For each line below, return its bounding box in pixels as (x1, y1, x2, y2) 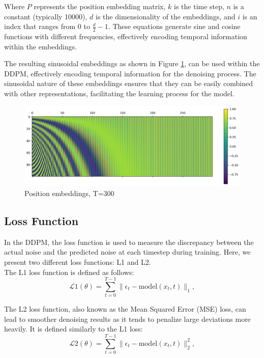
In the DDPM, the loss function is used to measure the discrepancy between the (4, 236, 254, 247)
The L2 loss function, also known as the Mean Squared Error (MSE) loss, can (4, 304, 246, 314)
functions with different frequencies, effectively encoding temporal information (4, 31, 247, 42)
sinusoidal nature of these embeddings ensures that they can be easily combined (4, 78, 253, 89)
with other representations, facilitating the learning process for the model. (4, 88, 234, 98)
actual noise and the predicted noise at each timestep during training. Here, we (4, 246, 251, 257)
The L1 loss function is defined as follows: (4, 266, 134, 277)
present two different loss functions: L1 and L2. (4, 256, 151, 267)
